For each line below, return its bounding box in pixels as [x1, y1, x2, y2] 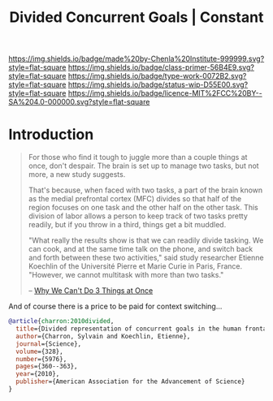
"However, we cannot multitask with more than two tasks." [28, 270, 224, 280]
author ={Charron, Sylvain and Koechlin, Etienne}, [15, 332, 191, 340]
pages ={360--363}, [15, 362, 79, 371]
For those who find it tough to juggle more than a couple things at [28, 153, 248, 162]
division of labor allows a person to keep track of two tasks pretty [28, 211, 248, 221]
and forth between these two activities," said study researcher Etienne [28, 252, 264, 263]
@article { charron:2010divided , [8, 317, 115, 326]
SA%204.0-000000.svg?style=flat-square [8, 97, 150, 107]
